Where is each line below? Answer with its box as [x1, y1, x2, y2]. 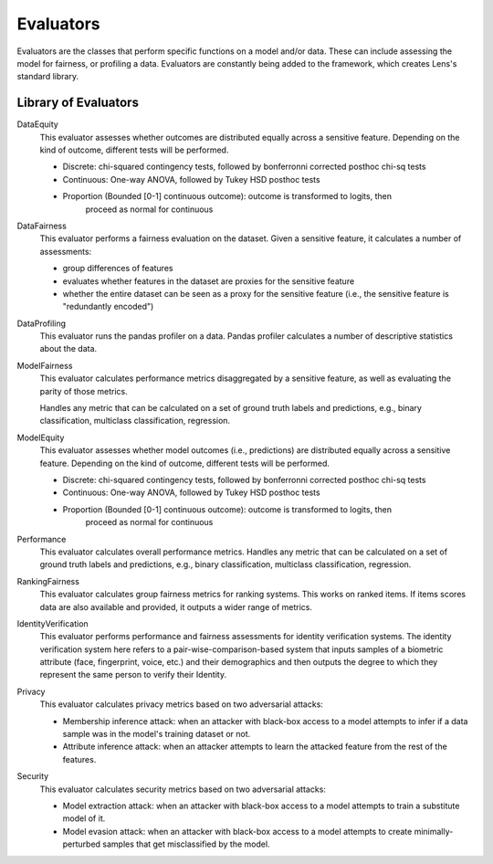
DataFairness [16, 220, 68, 231]
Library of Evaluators [16, 95, 139, 111]
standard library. [16, 71, 79, 82]
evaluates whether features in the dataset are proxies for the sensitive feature [62, 275, 355, 287]
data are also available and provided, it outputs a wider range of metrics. [39, 601, 312, 612]
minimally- [414, 826, 454, 837]
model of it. [62, 813, 106, 824]
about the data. [39, 343, 98, 354]
